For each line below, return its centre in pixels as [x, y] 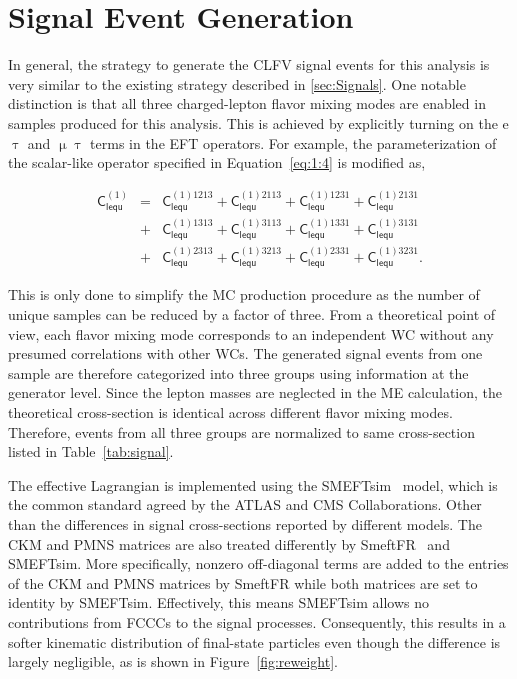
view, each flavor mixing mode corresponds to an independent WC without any [251, 333]
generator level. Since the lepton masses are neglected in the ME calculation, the [255, 392]
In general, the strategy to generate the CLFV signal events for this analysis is [249, 64]
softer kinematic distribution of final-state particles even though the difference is [254, 641]
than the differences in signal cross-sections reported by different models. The [245, 524]
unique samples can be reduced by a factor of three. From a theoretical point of [252, 314]
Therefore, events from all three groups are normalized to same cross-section [241, 431]
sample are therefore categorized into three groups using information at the [238, 372]
